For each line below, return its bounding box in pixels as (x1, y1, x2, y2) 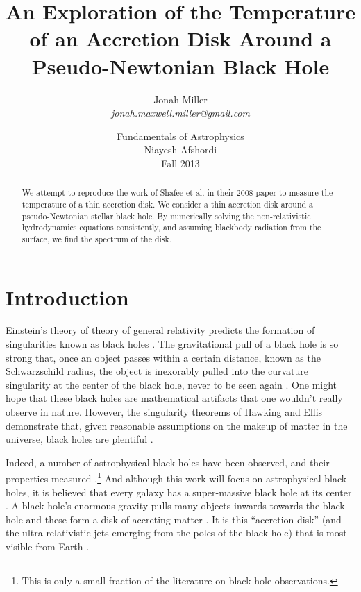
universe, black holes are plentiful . (6, 432, 153, 446)
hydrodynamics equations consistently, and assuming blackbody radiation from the (22, 221, 321, 233)
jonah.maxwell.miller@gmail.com (111, 105, 250, 120)
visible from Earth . (6, 539, 90, 554)
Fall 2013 (161, 155, 200, 170)
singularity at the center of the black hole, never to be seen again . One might (6, 377, 337, 391)
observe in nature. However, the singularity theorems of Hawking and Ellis (6, 405, 323, 419)
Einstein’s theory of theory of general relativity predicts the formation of (6, 323, 315, 337)
